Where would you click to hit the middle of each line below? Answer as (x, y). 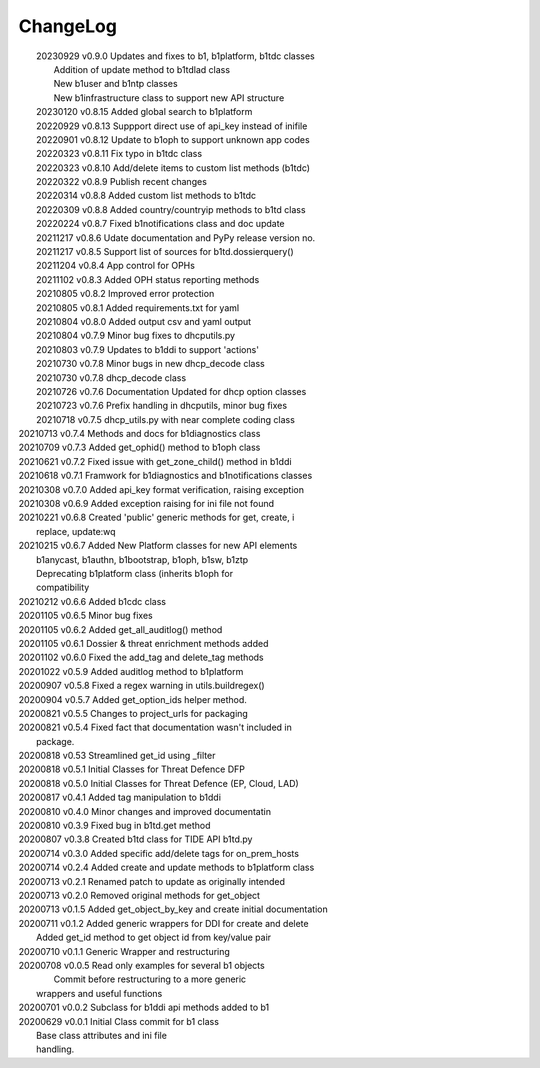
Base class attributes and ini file (101, 1035)
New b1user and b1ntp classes (116, 84)
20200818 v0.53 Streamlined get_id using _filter (117, 756)
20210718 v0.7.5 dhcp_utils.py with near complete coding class (165, 419)
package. (55, 741)
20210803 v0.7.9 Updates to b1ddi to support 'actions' (148, 349)
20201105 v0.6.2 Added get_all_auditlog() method (120, 629)
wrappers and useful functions (99, 993)
